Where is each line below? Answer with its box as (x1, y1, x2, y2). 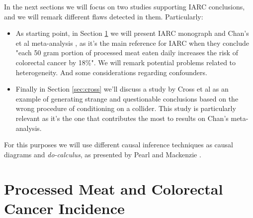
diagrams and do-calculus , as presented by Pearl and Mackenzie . (4, 149, 201, 159)
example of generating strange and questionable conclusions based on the (15, 93, 239, 104)
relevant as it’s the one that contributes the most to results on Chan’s (15, 112, 229, 123)
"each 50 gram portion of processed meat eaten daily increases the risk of (15, 47, 238, 58)
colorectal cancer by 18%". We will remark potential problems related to (15, 57, 236, 67)
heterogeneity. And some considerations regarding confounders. (15, 67, 207, 77)
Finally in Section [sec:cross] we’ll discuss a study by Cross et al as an (15, 84, 229, 94)
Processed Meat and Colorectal (4, 178, 223, 199)
